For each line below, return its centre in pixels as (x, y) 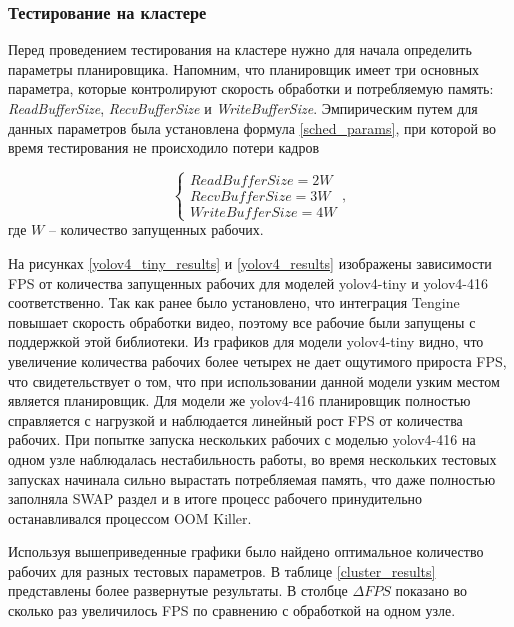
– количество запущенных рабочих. (156, 229)
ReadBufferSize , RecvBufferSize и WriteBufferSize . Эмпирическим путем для (243, 108)
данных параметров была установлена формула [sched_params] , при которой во (252, 127)
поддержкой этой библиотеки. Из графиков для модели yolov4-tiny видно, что (246, 341)
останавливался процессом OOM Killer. (130, 517)
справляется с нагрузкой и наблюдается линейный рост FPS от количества (235, 419)
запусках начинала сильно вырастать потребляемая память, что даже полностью (252, 478)
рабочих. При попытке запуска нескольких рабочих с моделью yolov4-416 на (242, 439)
